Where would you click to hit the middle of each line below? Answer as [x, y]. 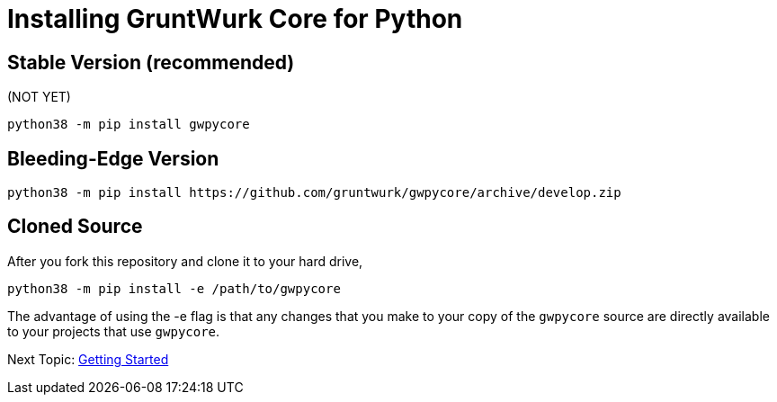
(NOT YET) [39, 97]
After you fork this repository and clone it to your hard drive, [185, 261]
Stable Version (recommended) [151, 62]
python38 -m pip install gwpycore [129, 125]
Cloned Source [75, 227]
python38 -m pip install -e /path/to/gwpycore [174, 288]
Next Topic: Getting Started [88, 359]
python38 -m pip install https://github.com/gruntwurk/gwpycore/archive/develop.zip [314, 193]
